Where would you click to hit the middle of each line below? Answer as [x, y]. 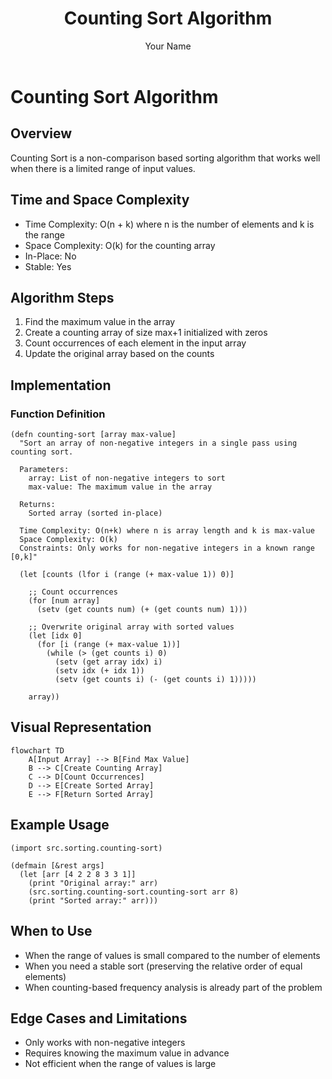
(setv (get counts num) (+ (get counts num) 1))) [142, 610]
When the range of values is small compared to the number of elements [172, 955]
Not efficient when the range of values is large [120, 1064]
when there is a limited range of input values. [103, 168]
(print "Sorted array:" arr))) [93, 900]
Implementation [61, 385]
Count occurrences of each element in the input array [135, 343]
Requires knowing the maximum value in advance [127, 1053]
